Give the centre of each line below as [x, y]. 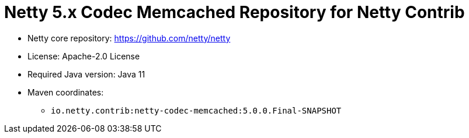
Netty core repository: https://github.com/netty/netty [129, 38]
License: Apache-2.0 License [84, 56]
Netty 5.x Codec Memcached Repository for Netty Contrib [234, 12]
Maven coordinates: [66, 92]
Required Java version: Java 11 [86, 74]
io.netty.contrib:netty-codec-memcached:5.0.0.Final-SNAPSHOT [196, 110]
